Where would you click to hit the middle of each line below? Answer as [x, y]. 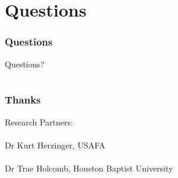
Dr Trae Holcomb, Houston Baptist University [89, 168]
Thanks [23, 100]
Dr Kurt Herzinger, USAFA [55, 145]
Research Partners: [39, 122]
